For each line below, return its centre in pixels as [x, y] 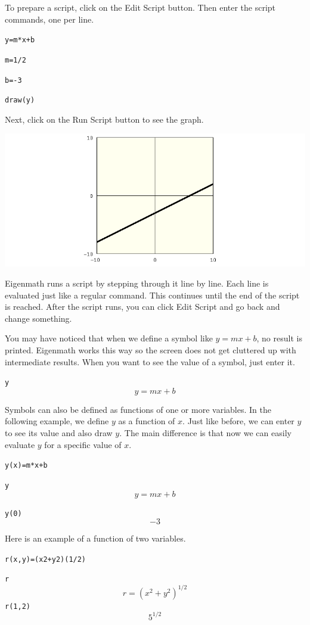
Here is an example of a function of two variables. [95, 538]
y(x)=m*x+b [26, 466]
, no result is [279, 338]
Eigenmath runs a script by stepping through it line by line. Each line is [137, 283]
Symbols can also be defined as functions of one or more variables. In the [138, 409]
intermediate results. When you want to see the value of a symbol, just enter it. [150, 361]
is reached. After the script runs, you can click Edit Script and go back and [142, 307]
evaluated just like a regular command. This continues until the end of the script [152, 295]
